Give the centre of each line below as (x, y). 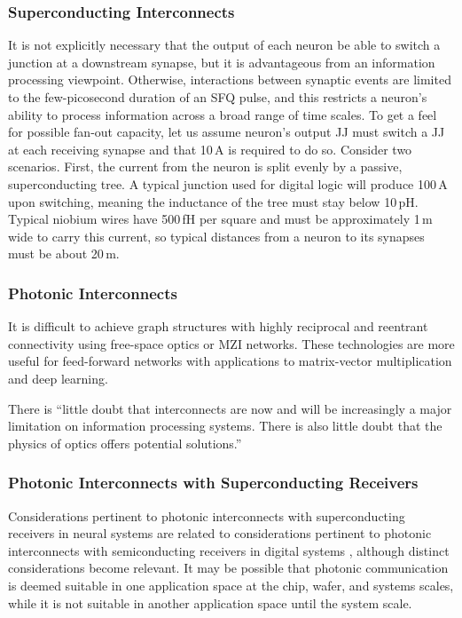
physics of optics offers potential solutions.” (125, 443)
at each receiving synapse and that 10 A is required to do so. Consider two (210, 149)
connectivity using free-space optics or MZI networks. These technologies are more (231, 343)
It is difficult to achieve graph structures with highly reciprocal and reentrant (218, 326)
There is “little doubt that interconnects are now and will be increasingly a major (230, 408)
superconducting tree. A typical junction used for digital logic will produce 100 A (228, 183)
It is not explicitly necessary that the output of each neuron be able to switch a (224, 45)
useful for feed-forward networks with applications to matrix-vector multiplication (230, 361)
